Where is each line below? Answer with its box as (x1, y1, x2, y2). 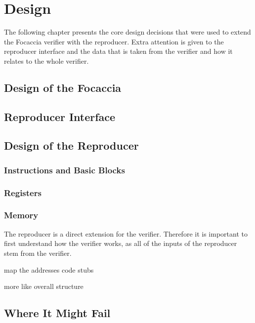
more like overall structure (4, 281, 84, 291)
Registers (4, 186, 42, 199)
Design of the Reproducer (4, 138, 139, 153)
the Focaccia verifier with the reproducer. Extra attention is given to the (4, 36, 224, 46)
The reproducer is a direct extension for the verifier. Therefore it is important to (4, 228, 248, 239)
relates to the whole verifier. (4, 55, 89, 66)
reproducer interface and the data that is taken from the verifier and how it (4, 46, 233, 56)
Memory (4, 209, 39, 221)
